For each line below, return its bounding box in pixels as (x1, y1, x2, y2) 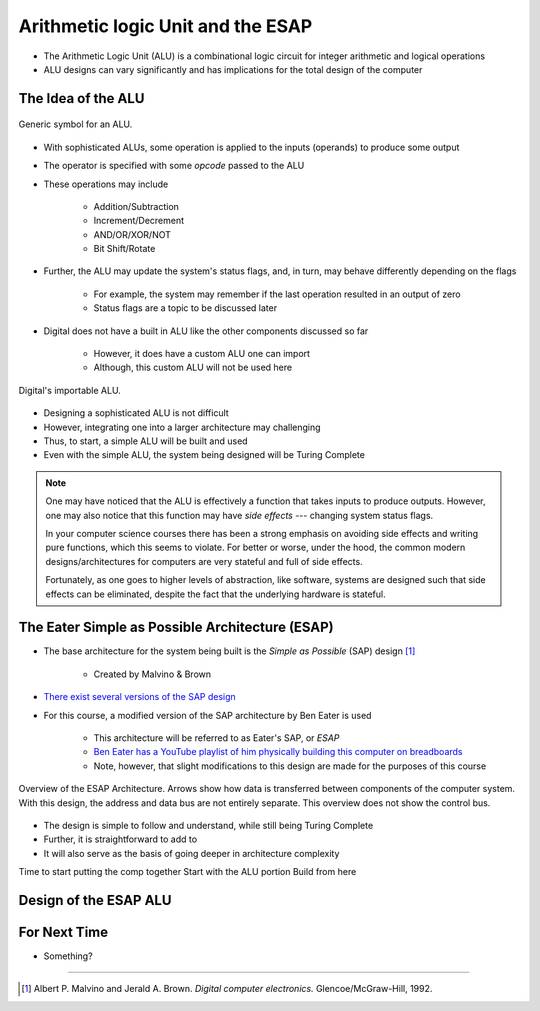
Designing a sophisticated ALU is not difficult (43, 407, 229, 419)
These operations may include (43, 178, 169, 190)
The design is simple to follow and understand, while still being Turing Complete (43, 819, 374, 831)
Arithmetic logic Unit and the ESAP (18, 15, 313, 37)
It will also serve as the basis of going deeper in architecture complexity (43, 847, 340, 859)
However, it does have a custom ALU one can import (93, 348, 310, 360)
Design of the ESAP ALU (18, 891, 172, 909)
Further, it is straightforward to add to (43, 833, 198, 845)
